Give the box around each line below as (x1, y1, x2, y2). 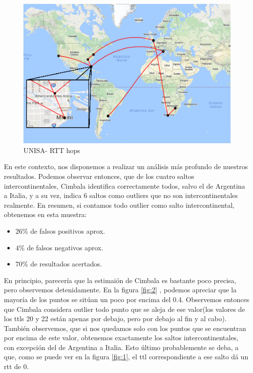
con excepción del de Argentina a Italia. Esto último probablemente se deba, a (4, 342, 239, 352)
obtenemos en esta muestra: (4, 209, 87, 219)
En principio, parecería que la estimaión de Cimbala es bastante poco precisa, (4, 275, 236, 285)
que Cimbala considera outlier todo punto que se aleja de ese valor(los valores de (4, 304, 245, 314)
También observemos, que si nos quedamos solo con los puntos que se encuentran (4, 323, 246, 333)
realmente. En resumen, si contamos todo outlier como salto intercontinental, (4, 199, 234, 210)
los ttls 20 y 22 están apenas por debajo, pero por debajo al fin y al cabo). (4, 313, 227, 324)
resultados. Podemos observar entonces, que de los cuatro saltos (4, 171, 194, 181)
